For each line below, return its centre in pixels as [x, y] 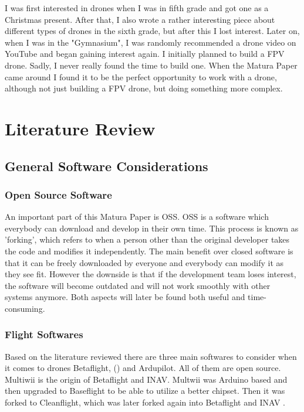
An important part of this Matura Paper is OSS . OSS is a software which [137, 217]
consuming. [25, 308]
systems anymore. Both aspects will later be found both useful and [125, 297]
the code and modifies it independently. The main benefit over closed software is [149, 251]
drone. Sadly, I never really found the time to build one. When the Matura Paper [151, 65]
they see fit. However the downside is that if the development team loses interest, [151, 274]
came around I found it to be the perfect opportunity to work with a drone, [141, 76]
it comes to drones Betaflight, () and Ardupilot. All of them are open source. [143, 368]
